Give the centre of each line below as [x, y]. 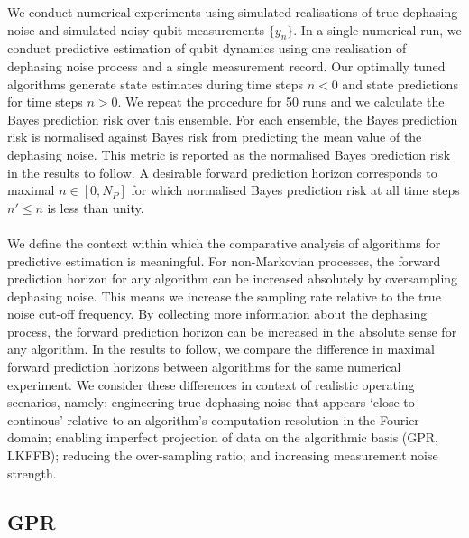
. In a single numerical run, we [377, 29]
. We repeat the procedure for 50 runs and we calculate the [281, 102]
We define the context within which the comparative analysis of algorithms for [224, 242]
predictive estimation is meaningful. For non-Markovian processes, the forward [224, 260]
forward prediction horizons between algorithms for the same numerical [204, 367]
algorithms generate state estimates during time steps [155, 83]
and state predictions [400, 83]
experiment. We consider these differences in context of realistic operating [211, 384]
